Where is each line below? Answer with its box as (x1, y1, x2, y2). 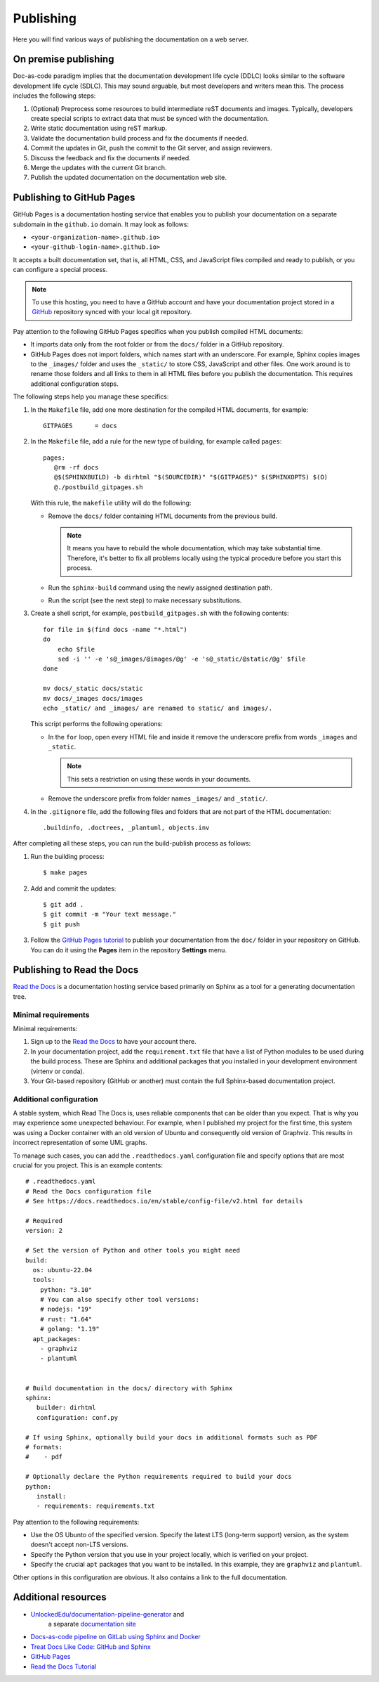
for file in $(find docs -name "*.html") (43, 626, 187, 633)
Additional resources (13, 1591, 107, 1603)
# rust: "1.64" (39, 1315, 93, 1323)
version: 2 (25, 1227, 63, 1235)
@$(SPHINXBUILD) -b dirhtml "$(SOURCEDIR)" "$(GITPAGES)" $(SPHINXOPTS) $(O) (53, 473, 328, 481)
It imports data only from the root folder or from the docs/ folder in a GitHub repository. (30, 340, 284, 349)
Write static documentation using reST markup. (30, 124, 168, 133)
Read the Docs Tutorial (30, 1662, 97, 1671)
